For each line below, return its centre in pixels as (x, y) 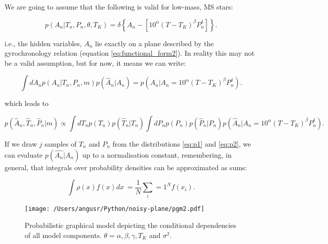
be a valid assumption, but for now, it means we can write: (95, 63)
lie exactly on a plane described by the (154, 43)
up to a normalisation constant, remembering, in (157, 154)
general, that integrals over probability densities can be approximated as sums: (126, 167)
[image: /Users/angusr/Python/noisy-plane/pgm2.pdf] (115, 209)
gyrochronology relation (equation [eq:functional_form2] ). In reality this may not (130, 53)
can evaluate (24, 154)
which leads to (27, 103)
